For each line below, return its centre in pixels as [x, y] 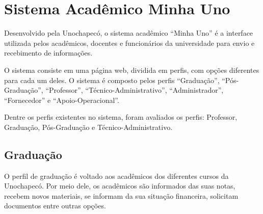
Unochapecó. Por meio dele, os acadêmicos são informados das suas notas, [120, 186]
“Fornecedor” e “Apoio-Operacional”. [62, 100]
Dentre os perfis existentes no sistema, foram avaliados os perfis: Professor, [121, 117]
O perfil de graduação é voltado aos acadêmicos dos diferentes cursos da [116, 176]
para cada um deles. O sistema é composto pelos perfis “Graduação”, [112, 80]
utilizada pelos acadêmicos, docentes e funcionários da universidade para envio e [129, 43]
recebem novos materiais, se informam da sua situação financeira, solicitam [121, 195]
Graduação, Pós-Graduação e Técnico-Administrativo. [88, 127]
